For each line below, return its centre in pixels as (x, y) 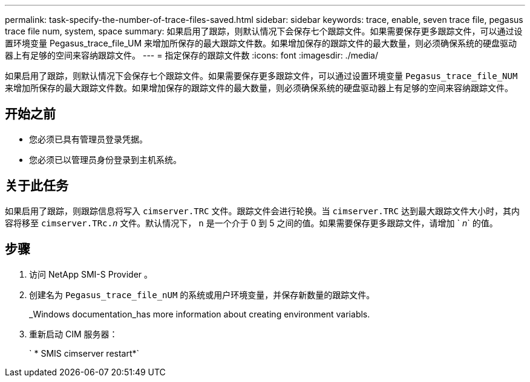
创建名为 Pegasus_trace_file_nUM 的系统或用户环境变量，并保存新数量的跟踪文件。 (202, 294)
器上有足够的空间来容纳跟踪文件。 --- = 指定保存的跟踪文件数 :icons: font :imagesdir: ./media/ (191, 55)
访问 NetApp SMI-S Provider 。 (91, 274)
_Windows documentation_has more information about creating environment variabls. (200, 314)
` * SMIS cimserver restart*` (84, 353)
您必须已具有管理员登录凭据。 (88, 139)
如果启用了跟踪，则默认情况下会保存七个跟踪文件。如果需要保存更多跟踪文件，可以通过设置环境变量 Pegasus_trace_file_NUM (261, 76)
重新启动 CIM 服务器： (74, 334)
